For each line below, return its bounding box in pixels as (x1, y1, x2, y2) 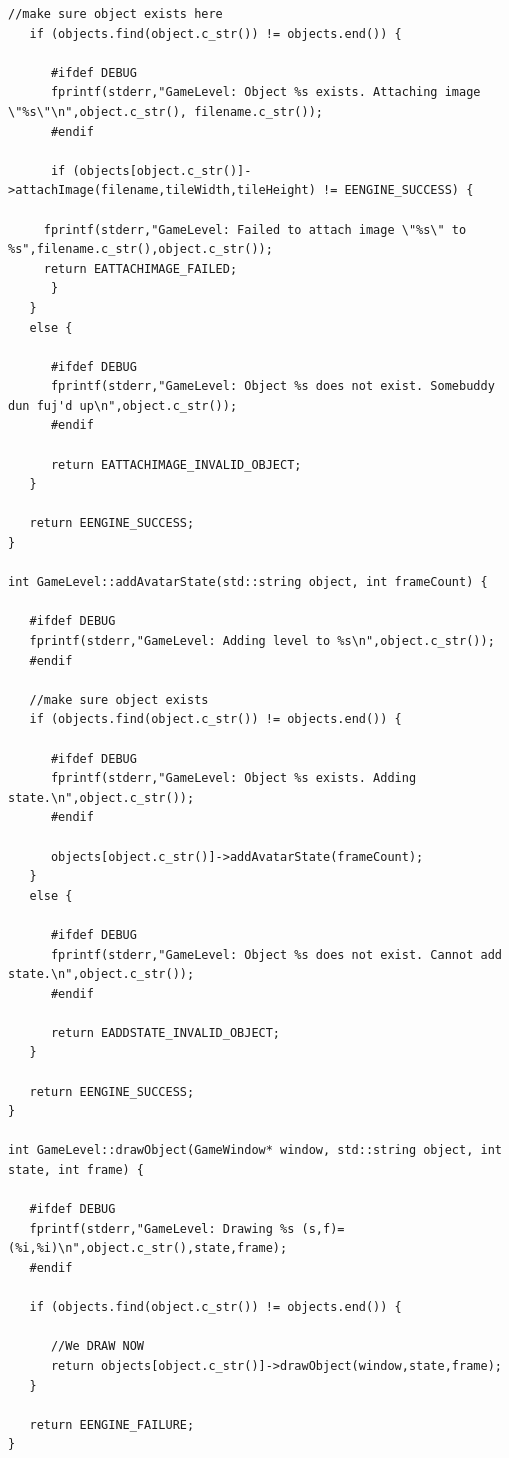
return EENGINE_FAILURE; (29, 1417, 195, 1432)
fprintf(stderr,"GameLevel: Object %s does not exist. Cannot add (50, 947, 502, 962)
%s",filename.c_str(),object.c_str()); (8, 242, 273, 257)
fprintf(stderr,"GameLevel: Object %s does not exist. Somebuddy (50, 379, 495, 394)
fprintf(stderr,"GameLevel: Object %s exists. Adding (50, 771, 417, 786)
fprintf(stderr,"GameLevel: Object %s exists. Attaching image (50, 85, 481, 100)
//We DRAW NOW (50, 1339, 145, 1354)
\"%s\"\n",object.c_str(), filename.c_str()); (8, 104, 323, 119)
